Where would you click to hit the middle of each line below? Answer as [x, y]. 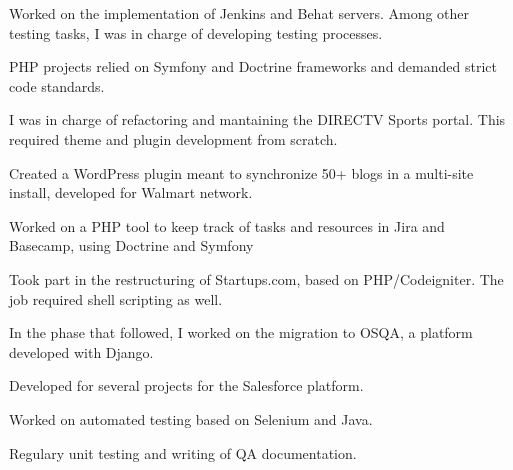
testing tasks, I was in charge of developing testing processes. [196, 32]
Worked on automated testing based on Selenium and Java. [191, 418]
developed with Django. [81, 351]
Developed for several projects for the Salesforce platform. [186, 385]
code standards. [57, 85]
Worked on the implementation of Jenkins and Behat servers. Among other [239, 13]
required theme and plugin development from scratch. [173, 138]
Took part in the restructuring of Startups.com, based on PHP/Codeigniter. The [256, 278]
